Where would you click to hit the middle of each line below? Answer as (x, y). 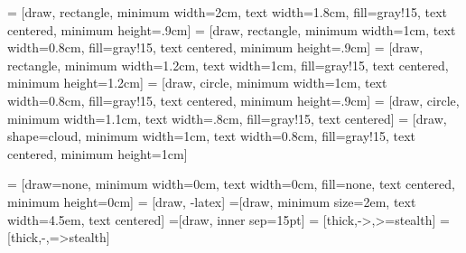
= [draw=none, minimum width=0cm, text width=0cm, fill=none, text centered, (231, 184)
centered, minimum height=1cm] (98, 153)
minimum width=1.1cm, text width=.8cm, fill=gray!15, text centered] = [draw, (227, 118)
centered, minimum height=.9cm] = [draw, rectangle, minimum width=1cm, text (232, 29)
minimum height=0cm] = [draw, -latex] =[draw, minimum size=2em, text (212, 201)
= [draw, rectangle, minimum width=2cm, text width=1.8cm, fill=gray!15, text (228, 12)
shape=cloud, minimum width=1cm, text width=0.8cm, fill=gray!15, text (212, 136)
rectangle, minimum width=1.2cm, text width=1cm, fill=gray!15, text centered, (228, 65)
